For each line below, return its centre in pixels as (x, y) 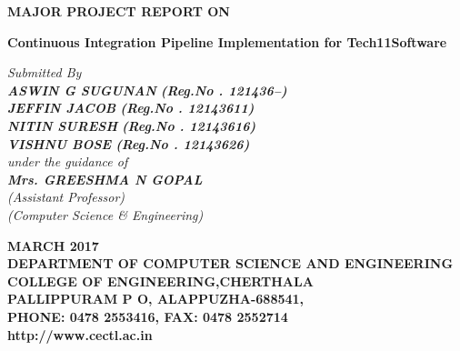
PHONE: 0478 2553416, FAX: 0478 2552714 (148, 316)
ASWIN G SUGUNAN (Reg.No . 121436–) (147, 90)
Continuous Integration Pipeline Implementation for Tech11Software (227, 41)
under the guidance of (68, 161)
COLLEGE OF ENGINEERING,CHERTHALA (160, 281)
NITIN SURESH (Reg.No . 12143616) (132, 125)
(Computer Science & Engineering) (105, 214)
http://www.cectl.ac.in (80, 334)
